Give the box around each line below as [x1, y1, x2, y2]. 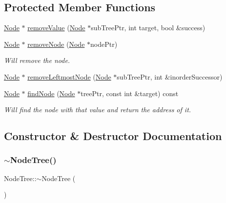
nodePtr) [90, 39, 118, 49]
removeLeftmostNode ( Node [27, 71, 111, 81]
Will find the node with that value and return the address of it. [4, 104, 191, 115]
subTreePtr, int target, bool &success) [91, 22, 205, 33]
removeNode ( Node [27, 39, 85, 49]
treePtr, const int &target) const [81, 88, 179, 98]
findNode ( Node [27, 88, 75, 98]
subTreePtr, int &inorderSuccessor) [117, 71, 223, 81]
